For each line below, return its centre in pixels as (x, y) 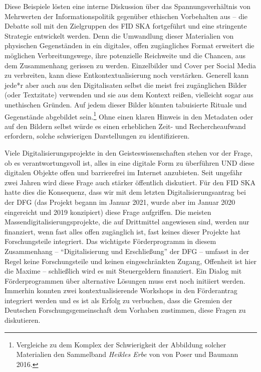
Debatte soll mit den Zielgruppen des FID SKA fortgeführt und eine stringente (126, 26)
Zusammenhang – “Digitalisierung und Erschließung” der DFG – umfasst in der (127, 251)
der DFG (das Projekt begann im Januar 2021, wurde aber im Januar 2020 (120, 202)
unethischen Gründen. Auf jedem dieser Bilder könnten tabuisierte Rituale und (126, 104)
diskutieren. (23, 320)
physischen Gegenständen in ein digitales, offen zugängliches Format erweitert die (129, 45)
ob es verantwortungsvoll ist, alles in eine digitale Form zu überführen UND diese (129, 162)
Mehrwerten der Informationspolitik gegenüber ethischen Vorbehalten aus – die (126, 16)
